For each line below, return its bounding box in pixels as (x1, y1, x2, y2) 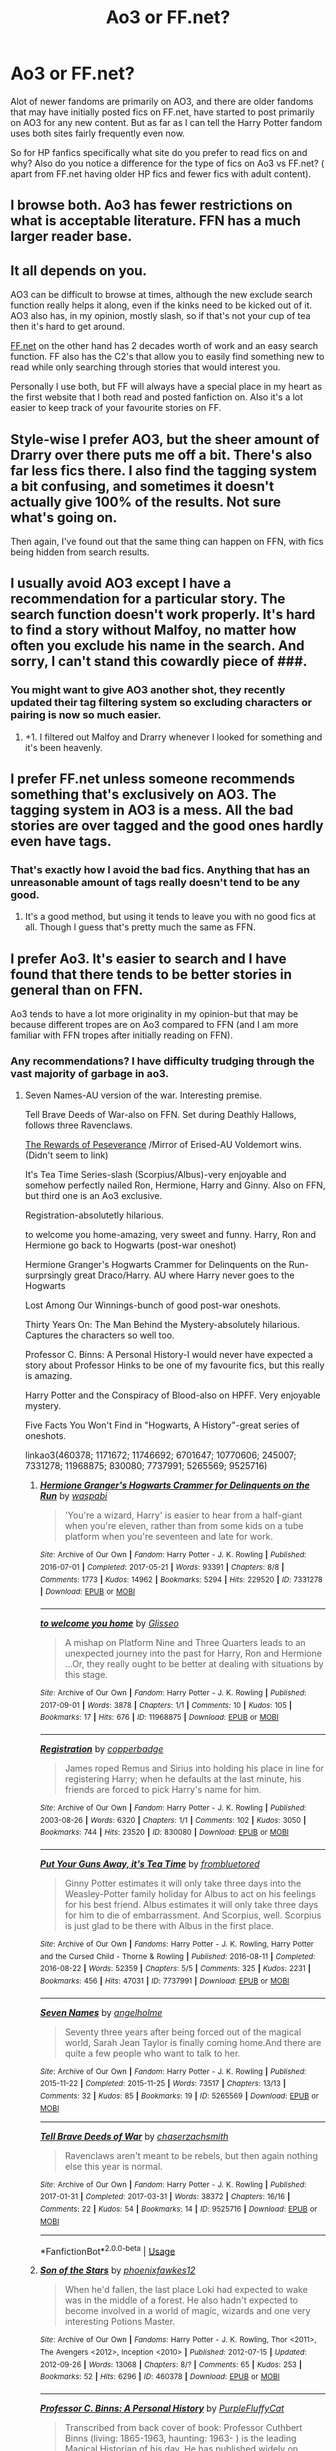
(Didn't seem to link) (24, 1149, 109, 1161)
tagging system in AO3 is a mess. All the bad (10, 802, 294, 819)
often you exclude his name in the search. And (10, 637, 305, 655)
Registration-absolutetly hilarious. (24, 1209, 165, 1221)
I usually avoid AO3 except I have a (10, 575, 232, 592)
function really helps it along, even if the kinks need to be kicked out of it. (10, 299, 313, 311)
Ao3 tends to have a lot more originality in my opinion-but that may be (10, 1008, 299, 1020)
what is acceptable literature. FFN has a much (10, 212, 302, 230)
